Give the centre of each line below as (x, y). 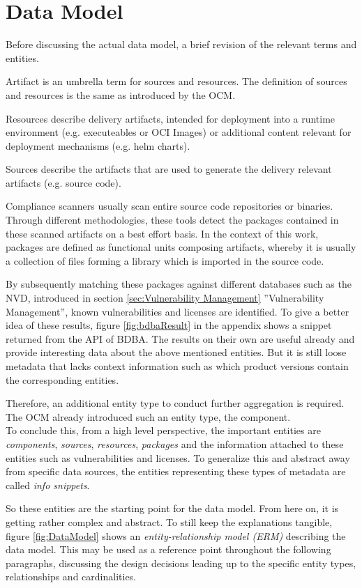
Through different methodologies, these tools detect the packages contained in (172, 220)
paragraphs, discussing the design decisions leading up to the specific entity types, (181, 563)
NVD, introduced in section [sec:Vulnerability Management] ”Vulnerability (165, 298)
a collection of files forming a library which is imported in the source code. (165, 260)
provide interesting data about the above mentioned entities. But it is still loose (176, 352)
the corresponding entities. (62, 379)
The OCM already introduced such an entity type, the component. (148, 416)
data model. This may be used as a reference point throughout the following (168, 549)
